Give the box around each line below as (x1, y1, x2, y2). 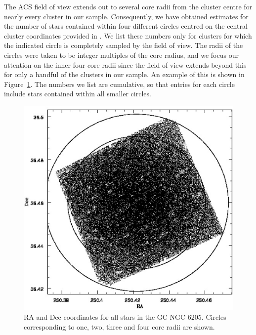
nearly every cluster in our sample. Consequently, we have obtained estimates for (4, 11, 249, 21)
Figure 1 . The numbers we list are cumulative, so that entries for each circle (4, 79, 235, 89)
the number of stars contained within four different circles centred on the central (4, 21, 248, 31)
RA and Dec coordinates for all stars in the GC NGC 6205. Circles (24, 312, 226, 322)
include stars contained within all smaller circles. (4, 88, 151, 99)
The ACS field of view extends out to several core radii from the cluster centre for (4, 1, 253, 11)
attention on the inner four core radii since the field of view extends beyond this (4, 59, 247, 70)
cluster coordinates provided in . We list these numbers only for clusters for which (4, 30, 252, 41)
